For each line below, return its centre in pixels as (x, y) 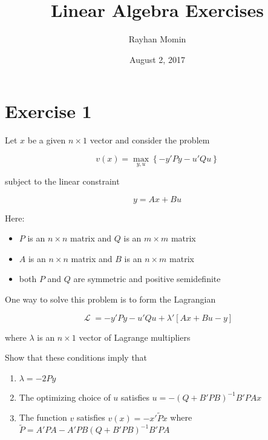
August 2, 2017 (157, 59)
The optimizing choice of (65, 397)
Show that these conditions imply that (76, 357)
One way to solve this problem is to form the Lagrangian (110, 299)
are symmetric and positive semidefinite (147, 279)
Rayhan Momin (157, 39)
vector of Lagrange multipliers (135, 337)
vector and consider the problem (150, 140)
